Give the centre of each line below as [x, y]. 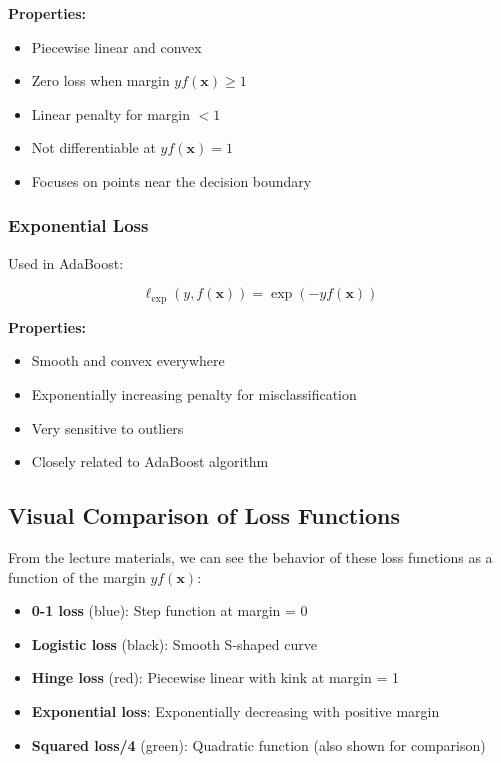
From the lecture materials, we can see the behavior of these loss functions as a [250, 557]
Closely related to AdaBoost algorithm [150, 461]
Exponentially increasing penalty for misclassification [194, 394]
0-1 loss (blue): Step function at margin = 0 [169, 610]
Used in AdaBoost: [66, 262]
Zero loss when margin [100, 80]
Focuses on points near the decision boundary [171, 180]
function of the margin [77, 576]
